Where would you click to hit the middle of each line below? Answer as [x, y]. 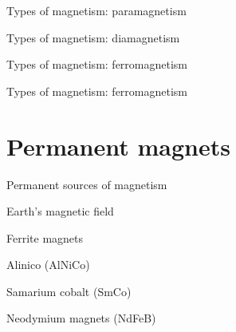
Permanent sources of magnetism [87, 184]
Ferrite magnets [45, 237]
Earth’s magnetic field [60, 211]
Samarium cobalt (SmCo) [69, 291]
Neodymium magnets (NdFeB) [81, 318]
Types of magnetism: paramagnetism [96, 10]
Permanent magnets [118, 146]
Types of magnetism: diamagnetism [93, 37]
